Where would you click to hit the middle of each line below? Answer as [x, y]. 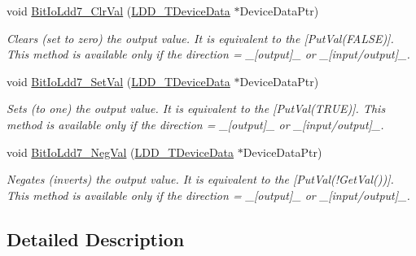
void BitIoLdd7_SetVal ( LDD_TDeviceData [118, 81]
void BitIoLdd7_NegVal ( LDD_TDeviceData [120, 152]
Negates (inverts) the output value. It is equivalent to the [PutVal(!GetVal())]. [200, 179]
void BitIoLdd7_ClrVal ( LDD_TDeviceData [118, 11]
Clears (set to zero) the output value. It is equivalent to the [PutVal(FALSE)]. [200, 38]
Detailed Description [96, 239]
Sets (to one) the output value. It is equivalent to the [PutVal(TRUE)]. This [196, 108]
